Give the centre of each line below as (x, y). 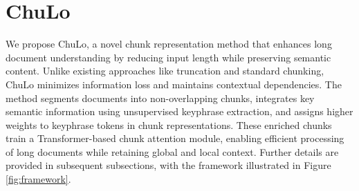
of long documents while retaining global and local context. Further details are (172, 151)
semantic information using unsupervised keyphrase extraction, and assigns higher (179, 111)
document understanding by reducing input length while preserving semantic (168, 57)
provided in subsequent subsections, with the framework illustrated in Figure (168, 165)
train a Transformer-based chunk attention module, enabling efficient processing (175, 138)
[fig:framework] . (38, 179)
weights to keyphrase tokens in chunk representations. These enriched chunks (169, 124)
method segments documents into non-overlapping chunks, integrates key (160, 98)
